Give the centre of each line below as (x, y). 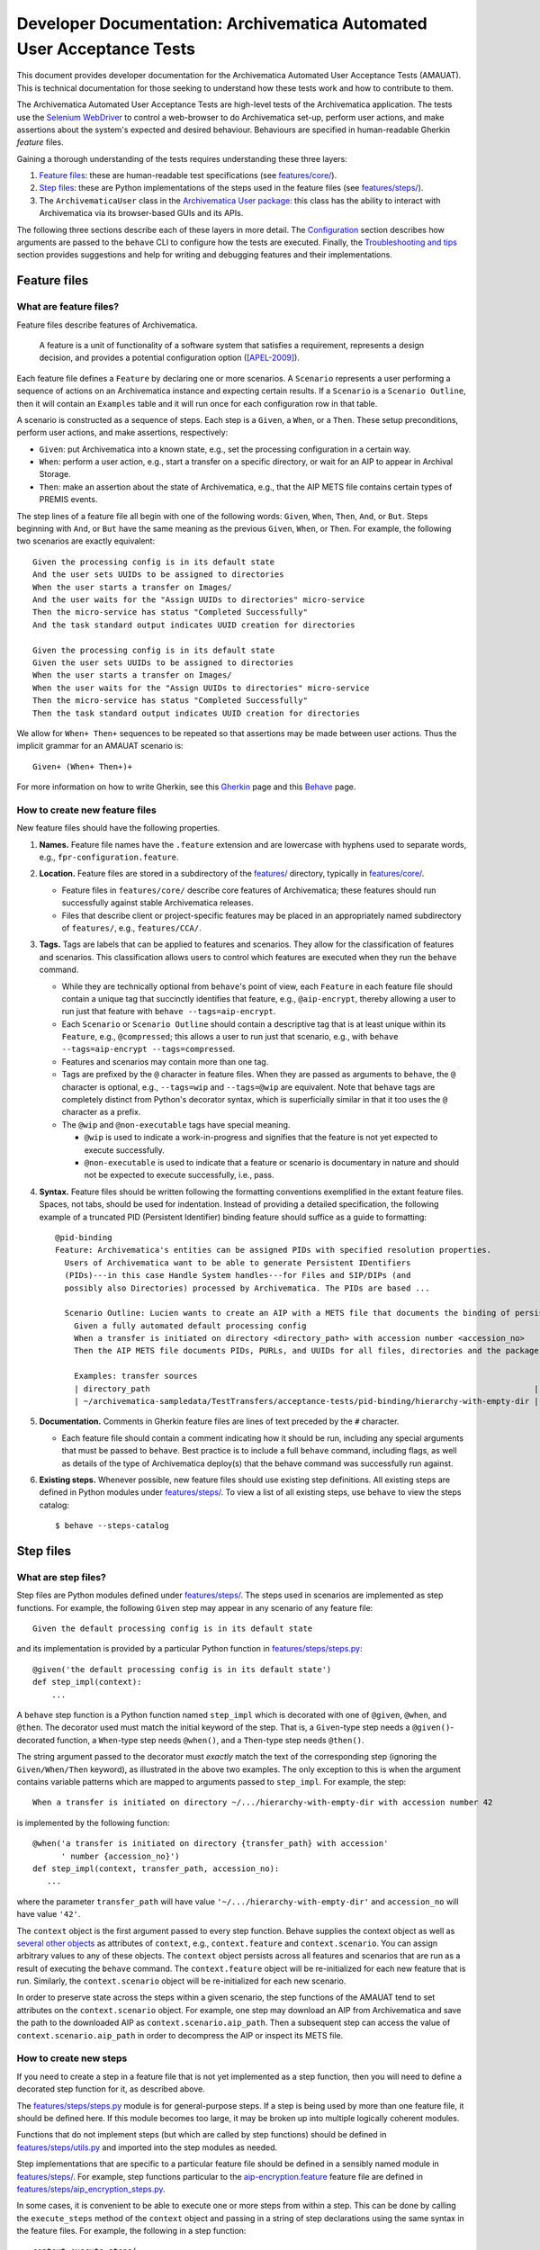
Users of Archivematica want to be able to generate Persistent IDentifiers (238, 1263)
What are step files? (62, 1577)
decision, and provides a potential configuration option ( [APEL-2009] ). (170, 358)
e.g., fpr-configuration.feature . (109, 857)
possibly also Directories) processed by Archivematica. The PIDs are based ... (247, 1288)
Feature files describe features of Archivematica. (107, 325)
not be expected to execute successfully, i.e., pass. (179, 1175)
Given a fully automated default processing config (190, 1326)
